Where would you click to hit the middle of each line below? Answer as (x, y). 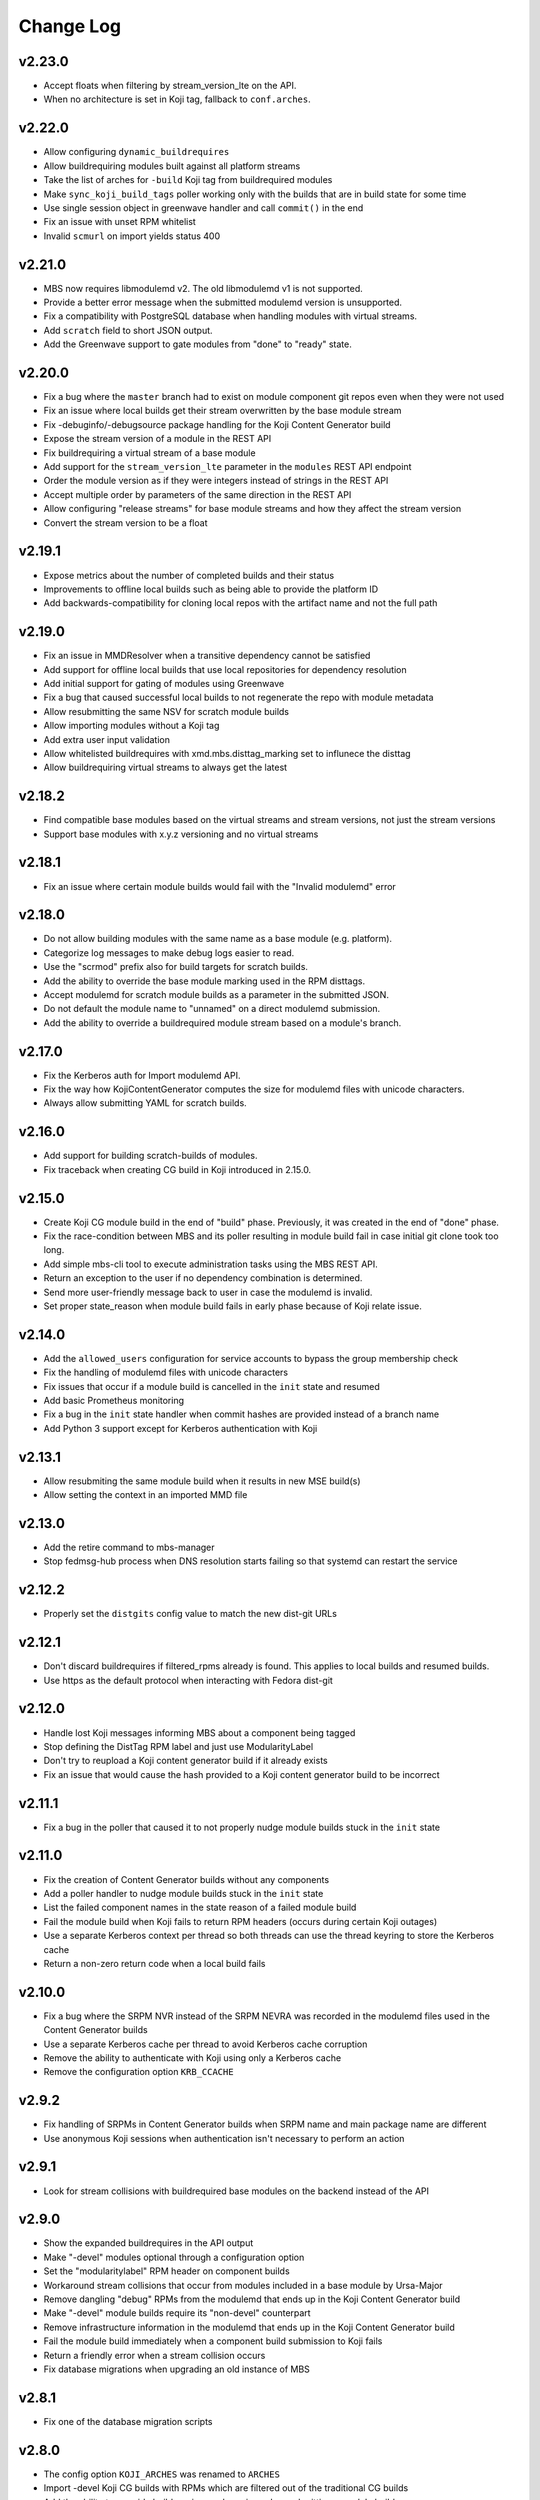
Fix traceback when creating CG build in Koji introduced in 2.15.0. (177, 1169)
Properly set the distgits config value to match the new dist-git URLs (190, 1614)
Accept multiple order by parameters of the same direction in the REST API (197, 494)
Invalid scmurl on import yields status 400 (132, 236)
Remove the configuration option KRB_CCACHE (138, 2072)
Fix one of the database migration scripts (128, 2421)
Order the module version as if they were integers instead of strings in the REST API (216, 481)
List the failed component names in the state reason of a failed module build (200, 1907)
